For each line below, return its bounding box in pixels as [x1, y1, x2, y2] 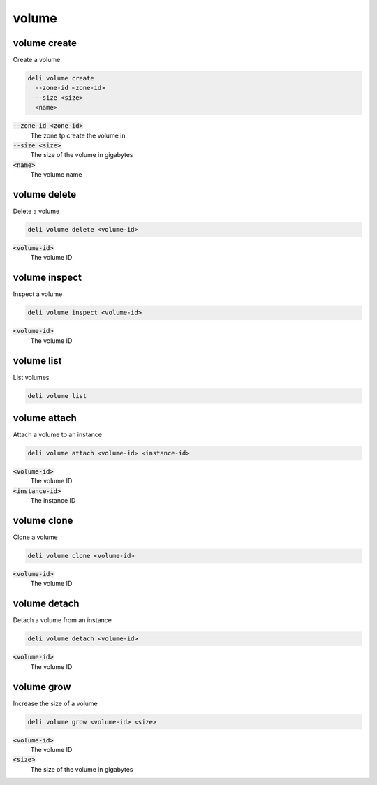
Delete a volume [13, 207, 60, 216]
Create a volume [13, 56, 61, 64]
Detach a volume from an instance [13, 616, 112, 624]
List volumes [13, 373, 50, 381]
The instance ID [30, 497, 76, 505]
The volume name [30, 170, 82, 179]
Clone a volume [13, 533, 59, 541]
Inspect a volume [13, 290, 63, 298]
